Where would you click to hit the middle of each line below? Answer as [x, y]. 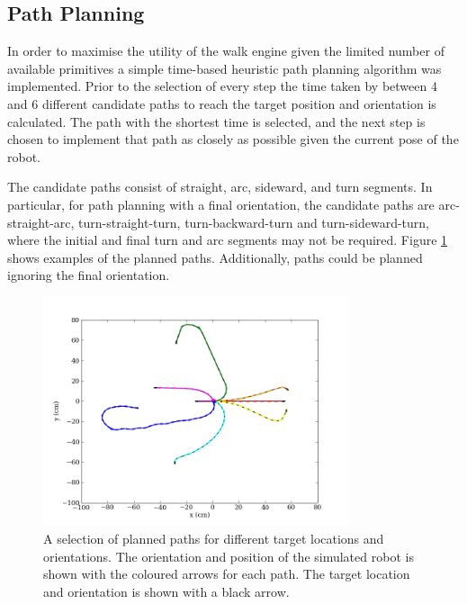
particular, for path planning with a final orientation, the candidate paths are [221, 204]
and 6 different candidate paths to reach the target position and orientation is [222, 103]
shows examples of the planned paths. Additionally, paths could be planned [215, 257]
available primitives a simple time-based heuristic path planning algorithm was [225, 68]
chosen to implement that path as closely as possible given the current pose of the [233, 139]
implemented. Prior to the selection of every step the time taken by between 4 [222, 86]
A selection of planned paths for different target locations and [214, 538]
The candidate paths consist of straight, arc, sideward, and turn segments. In [220, 187]
